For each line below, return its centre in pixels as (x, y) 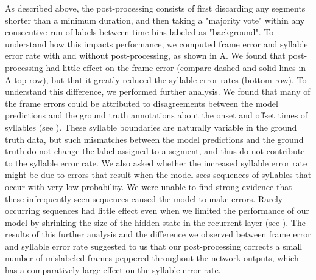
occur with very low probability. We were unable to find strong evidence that (149, 186)
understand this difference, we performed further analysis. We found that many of (158, 91)
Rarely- (272, 198)
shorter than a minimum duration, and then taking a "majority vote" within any (155, 20)
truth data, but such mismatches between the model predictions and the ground (154, 139)
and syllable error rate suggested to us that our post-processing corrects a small (154, 246)
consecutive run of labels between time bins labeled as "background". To (139, 32)
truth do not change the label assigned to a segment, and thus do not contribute (155, 151)
